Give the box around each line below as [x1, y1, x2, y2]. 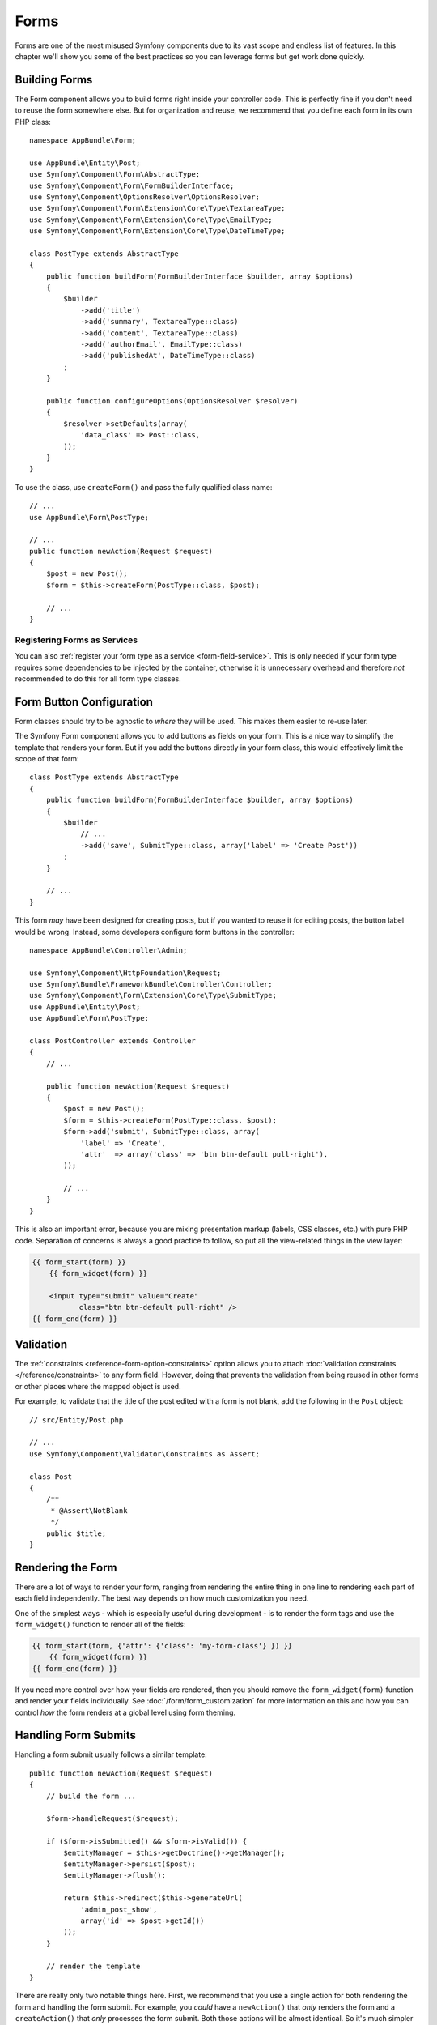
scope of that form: [15, 754, 80, 764]
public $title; [45, 1528, 107, 1538]
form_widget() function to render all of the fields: [15, 1620, 186, 1630]
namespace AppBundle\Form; [29, 136, 137, 145]
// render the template [45, 1961, 141, 1971]
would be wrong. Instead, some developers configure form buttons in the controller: [15, 927, 295, 936]
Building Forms [15, 73, 93, 87]
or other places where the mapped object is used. [15, 1381, 181, 1391]
